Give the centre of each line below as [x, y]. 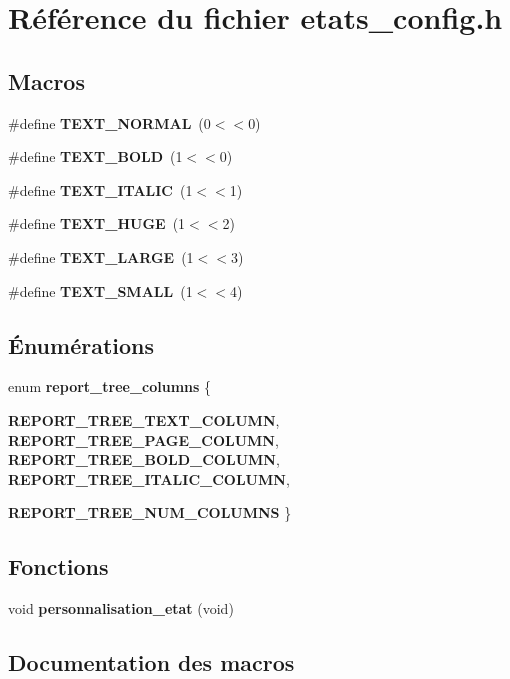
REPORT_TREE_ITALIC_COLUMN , [149, 478]
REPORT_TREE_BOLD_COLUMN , [144, 459]
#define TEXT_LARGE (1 [101, 256]
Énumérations [81, 344]
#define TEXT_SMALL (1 [100, 290]
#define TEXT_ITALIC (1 [100, 189]
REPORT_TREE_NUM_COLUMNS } [150, 512]
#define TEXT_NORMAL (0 [109, 122]
